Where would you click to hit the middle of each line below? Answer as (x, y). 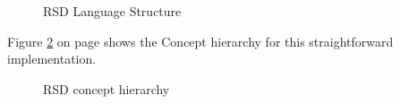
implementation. (52, 59)
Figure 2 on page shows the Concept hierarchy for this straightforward (200, 41)
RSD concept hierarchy (106, 88)
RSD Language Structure (112, 11)
